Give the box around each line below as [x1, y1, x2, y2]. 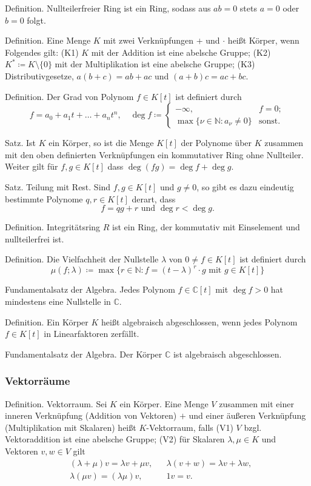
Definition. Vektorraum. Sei [5, 397, 107, 410]
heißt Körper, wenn [227, 34, 299, 47]
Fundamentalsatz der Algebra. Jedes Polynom [5, 283, 175, 296]
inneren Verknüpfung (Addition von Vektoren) [5, 409, 177, 422]
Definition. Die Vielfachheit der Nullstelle [5, 253, 159, 265]
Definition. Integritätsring [5, 221, 101, 233]
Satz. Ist [5, 136, 36, 149]
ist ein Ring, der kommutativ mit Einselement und [112, 221, 300, 233]
